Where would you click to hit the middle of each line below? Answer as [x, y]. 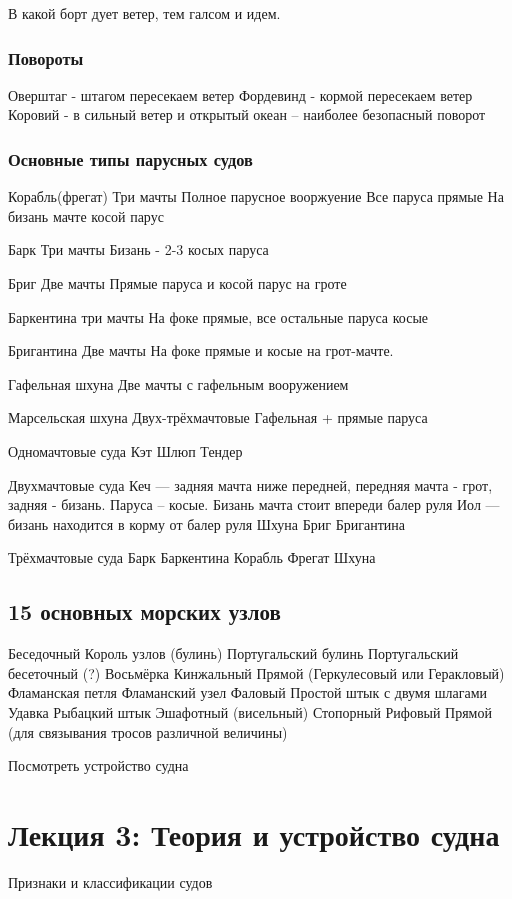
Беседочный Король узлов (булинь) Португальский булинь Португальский [233, 653]
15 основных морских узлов [144, 611]
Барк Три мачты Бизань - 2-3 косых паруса [138, 249]
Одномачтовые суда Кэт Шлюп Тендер [125, 450]
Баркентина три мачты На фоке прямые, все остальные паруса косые [218, 316]
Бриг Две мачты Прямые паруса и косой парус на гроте [177, 283]
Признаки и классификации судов [110, 881]
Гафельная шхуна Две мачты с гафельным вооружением [178, 383]
